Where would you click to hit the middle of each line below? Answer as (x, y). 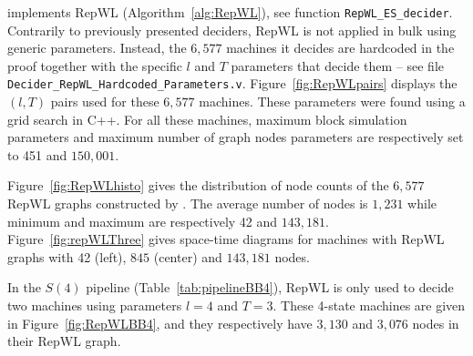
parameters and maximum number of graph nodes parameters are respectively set (236, 137)
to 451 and (37, 154)
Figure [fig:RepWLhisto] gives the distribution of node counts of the (198, 185)
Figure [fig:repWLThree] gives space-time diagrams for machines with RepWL (226, 239)
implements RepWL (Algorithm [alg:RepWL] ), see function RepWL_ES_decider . (230, 12)
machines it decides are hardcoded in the (340, 48)
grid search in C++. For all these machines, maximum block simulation (207, 119)
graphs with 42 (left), (67, 256)
